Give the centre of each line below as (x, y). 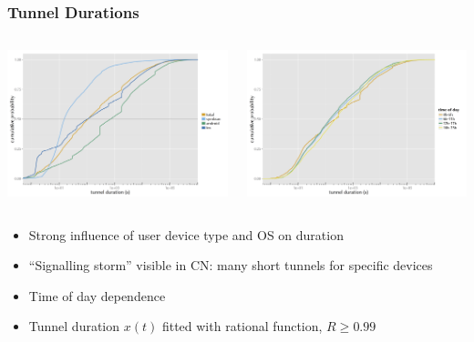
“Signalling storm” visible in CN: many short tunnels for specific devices (231, 265)
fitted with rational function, (242, 326)
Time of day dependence (97, 295)
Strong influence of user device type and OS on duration (186, 234)
